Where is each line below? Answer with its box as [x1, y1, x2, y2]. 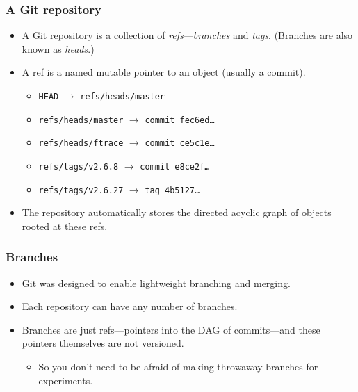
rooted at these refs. [22, 218, 108, 233]
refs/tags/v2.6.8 [38, 161, 119, 172]
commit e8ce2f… [140, 161, 210, 172]
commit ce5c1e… [145, 138, 215, 149]
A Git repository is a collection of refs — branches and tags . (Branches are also [22, 28, 353, 42]
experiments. [38, 373, 93, 387]
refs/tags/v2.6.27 [38, 185, 124, 195]
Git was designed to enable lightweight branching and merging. [22, 275, 291, 290]
